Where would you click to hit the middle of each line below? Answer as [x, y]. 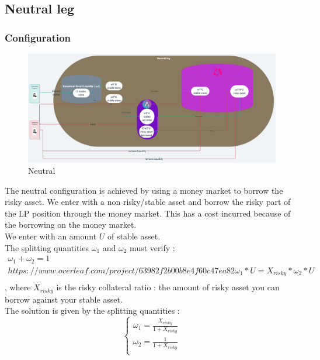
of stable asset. [134, 236]
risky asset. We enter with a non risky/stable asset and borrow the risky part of [148, 202]
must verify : [152, 247]
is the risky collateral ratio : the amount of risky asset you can [168, 287]
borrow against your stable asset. [64, 299]
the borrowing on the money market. [71, 224]
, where [18, 287]
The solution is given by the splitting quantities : [92, 311]
